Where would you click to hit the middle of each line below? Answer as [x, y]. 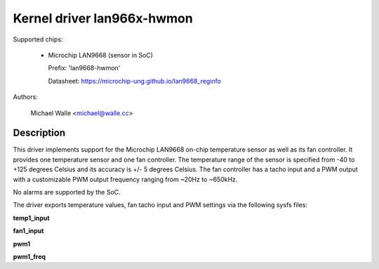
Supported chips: [38, 39]
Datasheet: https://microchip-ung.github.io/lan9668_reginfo [134, 81]
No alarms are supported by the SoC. [67, 192]
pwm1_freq [29, 256]
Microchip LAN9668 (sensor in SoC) [101, 55]
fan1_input [28, 231]
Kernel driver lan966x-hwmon [103, 18]
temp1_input [31, 218]
